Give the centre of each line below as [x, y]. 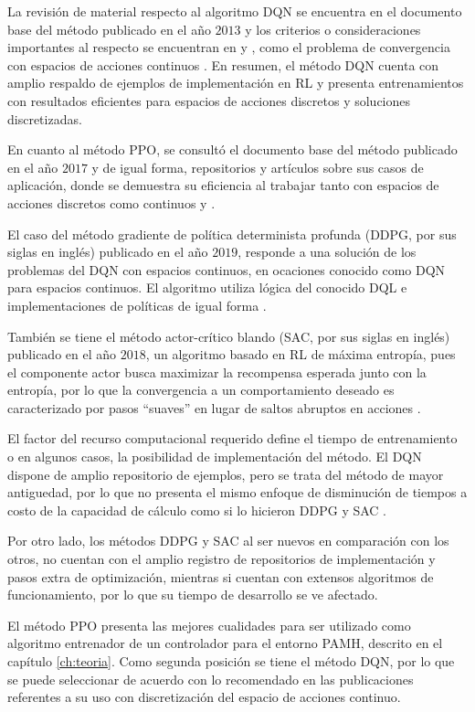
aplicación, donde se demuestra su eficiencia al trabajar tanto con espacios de [223, 185]
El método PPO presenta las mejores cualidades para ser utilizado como [209, 625]
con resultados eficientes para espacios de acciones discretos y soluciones [209, 100]
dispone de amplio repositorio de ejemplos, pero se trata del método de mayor [226, 474]
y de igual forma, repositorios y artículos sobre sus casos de [258, 167]
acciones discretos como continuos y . [111, 202]
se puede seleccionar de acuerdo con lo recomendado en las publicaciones [211, 679]
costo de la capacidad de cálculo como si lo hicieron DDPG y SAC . [197, 510]
